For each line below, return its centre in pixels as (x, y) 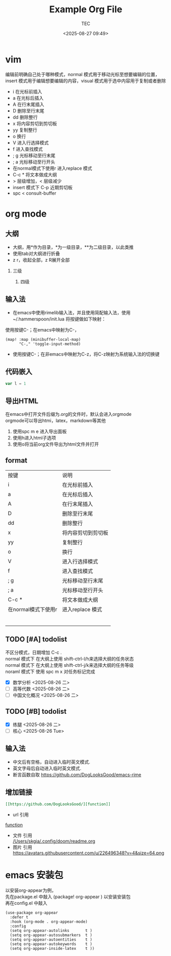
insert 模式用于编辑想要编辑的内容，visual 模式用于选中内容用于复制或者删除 (86, 81)
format (16, 461)
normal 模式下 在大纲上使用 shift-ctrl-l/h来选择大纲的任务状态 (70, 659)
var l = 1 (16, 384)
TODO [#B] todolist (36, 712)
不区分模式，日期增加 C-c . (34, 652)
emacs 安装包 (34, 875)
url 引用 (21, 815)
